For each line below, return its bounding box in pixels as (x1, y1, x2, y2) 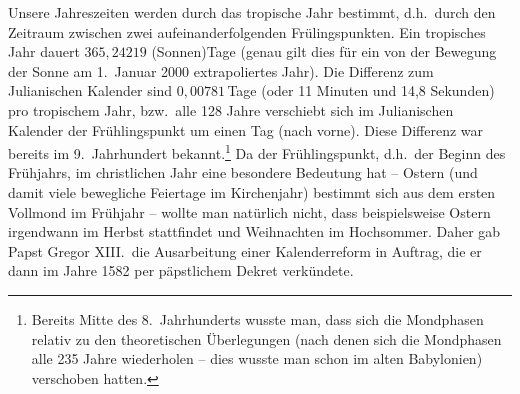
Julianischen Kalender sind (8, 80, 173, 101)
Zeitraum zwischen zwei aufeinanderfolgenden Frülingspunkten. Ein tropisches (8, 21, 486, 42)
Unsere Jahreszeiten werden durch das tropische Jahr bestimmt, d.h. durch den (8, 2, 496, 22)
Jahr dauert (8, 41, 80, 62)
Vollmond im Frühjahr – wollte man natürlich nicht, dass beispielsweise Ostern (8, 201, 491, 222)
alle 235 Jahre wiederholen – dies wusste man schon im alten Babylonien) (31, 348, 483, 369)
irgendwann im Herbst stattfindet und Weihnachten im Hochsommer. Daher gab (8, 221, 501, 242)
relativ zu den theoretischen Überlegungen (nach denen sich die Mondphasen (31, 328, 502, 349)
